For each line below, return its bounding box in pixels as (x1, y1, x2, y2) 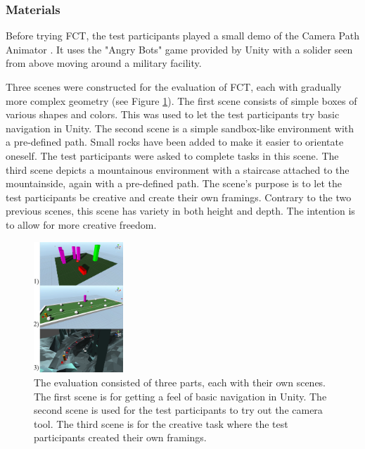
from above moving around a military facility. (6, 56, 202, 70)
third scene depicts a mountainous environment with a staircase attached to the (6, 162, 350, 177)
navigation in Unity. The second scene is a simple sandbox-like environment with (6, 120, 354, 135)
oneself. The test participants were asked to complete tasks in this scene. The (6, 148, 339, 163)
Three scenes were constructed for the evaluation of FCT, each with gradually (6, 80, 342, 94)
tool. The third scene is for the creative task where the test (34, 416, 288, 431)
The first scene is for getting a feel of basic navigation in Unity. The (34, 388, 327, 403)
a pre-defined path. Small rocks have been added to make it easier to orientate (6, 134, 344, 149)
